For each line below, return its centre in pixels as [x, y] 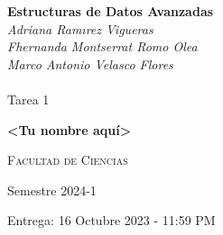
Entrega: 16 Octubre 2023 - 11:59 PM [111, 220]
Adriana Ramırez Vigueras [80, 28]
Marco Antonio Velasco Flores [90, 63]
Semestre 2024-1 [52, 190]
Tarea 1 [28, 99]
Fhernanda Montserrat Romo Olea [102, 46]
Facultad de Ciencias [68, 160]
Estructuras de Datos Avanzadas [111, 11]
